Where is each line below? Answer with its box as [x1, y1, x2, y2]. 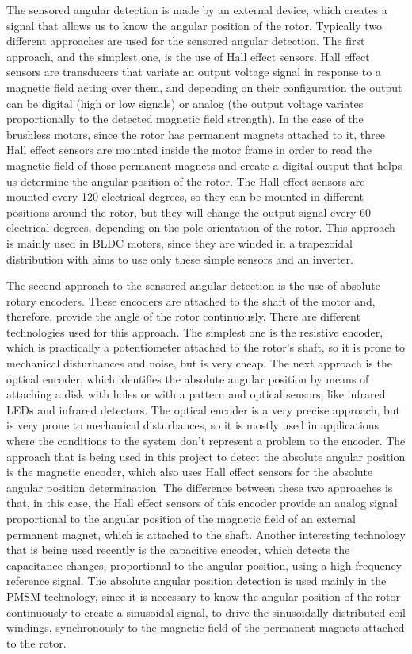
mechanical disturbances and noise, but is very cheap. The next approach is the [6, 355, 392, 371]
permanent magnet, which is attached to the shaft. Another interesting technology [6, 525, 406, 542]
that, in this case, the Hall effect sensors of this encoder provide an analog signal [6, 494, 398, 511]
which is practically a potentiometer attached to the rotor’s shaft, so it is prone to [6, 339, 406, 356]
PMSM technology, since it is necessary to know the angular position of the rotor [6, 587, 400, 604]
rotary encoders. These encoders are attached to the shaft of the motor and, [6, 292, 376, 309]
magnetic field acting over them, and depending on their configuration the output [6, 79, 402, 95]
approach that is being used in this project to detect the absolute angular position [6, 448, 406, 464]
